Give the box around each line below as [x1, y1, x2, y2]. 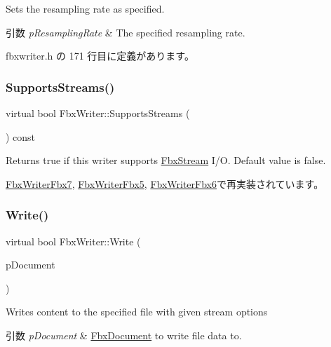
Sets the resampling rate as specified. [6, 1, 165, 15]
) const [6, 129, 36, 144]
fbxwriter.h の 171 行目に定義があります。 [6, 48, 194, 63]
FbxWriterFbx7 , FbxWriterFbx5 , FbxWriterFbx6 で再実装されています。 [6, 176, 324, 191]
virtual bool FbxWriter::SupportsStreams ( [6, 106, 190, 120]
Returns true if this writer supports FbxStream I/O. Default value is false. [6, 153, 326, 168]
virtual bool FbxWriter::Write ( [6, 233, 141, 248]
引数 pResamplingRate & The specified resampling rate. [6, 25, 245, 39]
